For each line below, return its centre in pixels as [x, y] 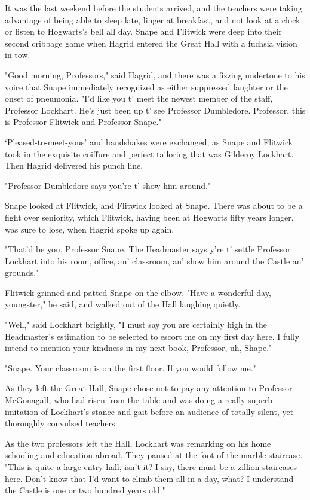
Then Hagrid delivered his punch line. [74, 165]
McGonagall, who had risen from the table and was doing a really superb [139, 400]
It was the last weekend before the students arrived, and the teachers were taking [154, 8]
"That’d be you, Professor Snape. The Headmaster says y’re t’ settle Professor [148, 249]
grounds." [22, 272]
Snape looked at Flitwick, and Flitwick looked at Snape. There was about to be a [154, 205]
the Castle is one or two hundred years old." [85, 490]
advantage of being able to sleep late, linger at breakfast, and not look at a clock [153, 19]
